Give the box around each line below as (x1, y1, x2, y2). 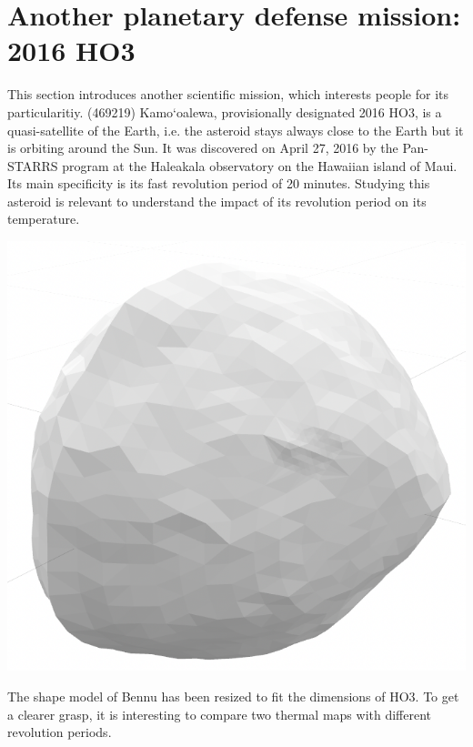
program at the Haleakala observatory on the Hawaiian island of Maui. (62, 156, 458, 175)
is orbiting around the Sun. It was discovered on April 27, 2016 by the (7, 138, 398, 157)
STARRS (7, 156, 58, 175)
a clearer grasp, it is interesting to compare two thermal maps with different (7, 704, 432, 723)
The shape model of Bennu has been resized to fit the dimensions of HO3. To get (7, 686, 459, 705)
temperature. (7, 209, 80, 228)
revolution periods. (7, 722, 112, 742)
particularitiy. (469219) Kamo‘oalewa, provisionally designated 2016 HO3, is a (7, 102, 442, 121)
